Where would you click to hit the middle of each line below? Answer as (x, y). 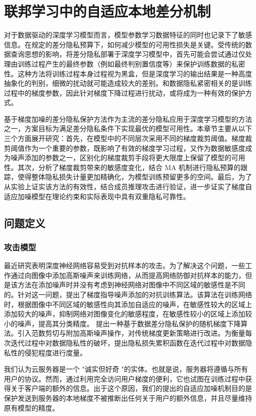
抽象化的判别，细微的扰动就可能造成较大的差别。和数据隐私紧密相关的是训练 (128, 83)
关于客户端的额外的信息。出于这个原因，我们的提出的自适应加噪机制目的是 (131, 388)
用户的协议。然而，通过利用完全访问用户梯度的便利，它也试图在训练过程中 (125, 378)
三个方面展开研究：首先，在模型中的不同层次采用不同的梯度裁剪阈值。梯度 (125, 138)
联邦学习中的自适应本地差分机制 (108, 11)
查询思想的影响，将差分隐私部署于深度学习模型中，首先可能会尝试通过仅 (128, 54)
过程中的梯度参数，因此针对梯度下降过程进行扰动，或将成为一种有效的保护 (125, 92)
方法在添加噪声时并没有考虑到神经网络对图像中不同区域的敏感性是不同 (131, 285)
